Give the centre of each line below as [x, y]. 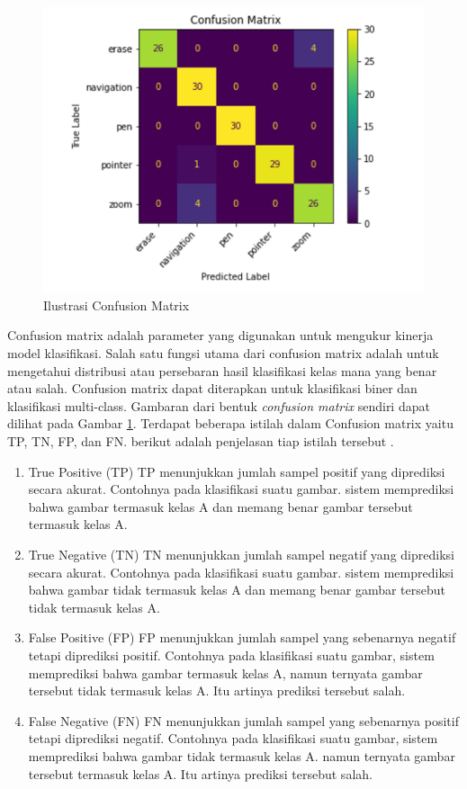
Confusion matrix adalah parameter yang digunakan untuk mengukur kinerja [220, 335]
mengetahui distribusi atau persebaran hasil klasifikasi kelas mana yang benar [222, 370]
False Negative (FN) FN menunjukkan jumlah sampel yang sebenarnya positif [243, 720]
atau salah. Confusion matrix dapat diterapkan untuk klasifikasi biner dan [212, 388]
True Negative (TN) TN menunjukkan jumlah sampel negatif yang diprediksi [241, 554]
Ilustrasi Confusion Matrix [117, 305]
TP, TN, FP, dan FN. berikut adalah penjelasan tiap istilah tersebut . [201, 441]
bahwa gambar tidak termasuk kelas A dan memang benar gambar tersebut [237, 590]
